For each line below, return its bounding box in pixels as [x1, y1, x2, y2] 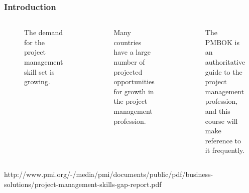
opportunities [113, 76, 155, 87]
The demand [24, 27, 63, 38]
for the [24, 37, 45, 47]
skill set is [24, 66, 55, 77]
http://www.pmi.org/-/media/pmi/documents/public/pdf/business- [4, 168, 213, 179]
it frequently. [205, 145, 245, 155]
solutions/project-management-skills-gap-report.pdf [4, 178, 162, 189]
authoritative [205, 57, 245, 67]
